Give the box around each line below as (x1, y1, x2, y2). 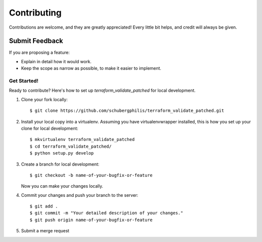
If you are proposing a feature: (9, 50, 70, 55)
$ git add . (30, 204, 58, 209)
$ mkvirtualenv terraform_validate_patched (30, 137, 135, 142)
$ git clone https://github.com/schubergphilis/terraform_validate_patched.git (30, 108, 224, 114)
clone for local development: (21, 125, 79, 131)
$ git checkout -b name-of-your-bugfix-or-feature (30, 173, 153, 178)
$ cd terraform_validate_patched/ (30, 143, 112, 149)
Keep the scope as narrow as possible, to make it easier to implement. (21, 66, 162, 71)
